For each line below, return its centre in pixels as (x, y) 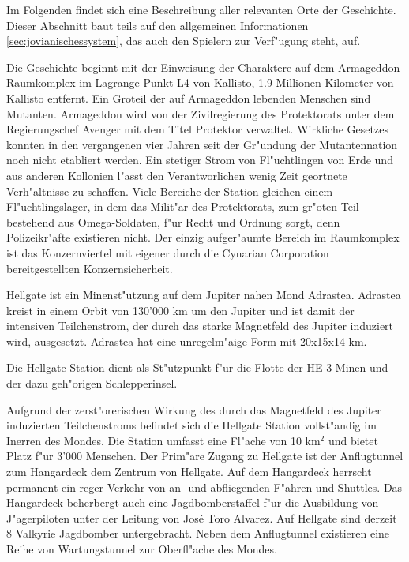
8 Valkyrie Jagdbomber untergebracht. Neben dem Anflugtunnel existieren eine (198, 533)
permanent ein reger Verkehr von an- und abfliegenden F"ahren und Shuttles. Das (204, 487)
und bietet (353, 440)
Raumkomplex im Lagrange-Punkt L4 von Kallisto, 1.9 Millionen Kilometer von (200, 82)
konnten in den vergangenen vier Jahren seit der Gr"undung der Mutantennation (202, 144)
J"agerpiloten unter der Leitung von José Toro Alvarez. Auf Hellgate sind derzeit (202, 517)
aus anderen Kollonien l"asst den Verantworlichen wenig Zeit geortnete (177, 175)
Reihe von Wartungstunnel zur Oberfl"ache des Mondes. (142, 549)
